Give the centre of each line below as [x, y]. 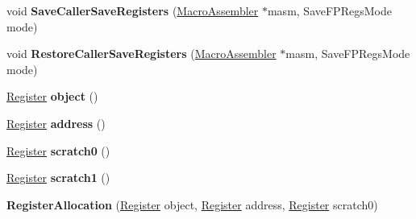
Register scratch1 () [58, 178]
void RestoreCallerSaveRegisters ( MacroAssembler [141, 54]
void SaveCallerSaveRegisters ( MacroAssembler [133, 10]
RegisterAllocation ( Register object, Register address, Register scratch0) [192, 204]
